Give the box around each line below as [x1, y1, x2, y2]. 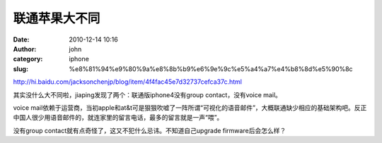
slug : [13, 64, 28, 73]
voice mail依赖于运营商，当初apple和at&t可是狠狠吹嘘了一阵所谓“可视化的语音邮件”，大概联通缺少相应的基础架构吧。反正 [13, 103, 367, 112]
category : [13, 55, 43, 63]
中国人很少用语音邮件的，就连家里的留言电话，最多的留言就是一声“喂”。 [13, 113, 224, 122]
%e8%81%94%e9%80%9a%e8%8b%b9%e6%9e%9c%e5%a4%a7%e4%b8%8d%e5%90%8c [69, 64, 353, 73]
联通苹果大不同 [13, 11, 100, 26]
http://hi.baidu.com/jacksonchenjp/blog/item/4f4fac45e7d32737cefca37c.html [13, 77, 242, 86]
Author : [13, 44, 37, 53]
